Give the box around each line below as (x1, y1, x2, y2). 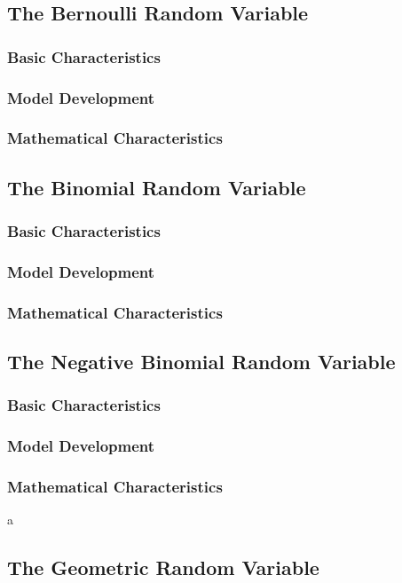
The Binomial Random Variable (7, 173, 306, 201)
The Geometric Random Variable (7, 554, 319, 581)
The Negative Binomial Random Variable (7, 348, 396, 375)
